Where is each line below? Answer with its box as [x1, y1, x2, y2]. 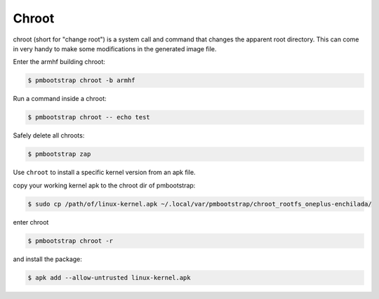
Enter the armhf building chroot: [13, 58, 105, 66]
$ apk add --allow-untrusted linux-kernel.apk [27, 274, 191, 281]
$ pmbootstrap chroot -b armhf [27, 77, 136, 84]
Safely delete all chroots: [13, 131, 85, 140]
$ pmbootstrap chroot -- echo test [27, 113, 150, 121]
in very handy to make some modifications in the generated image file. [13, 44, 217, 53]
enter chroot [13, 218, 49, 226]
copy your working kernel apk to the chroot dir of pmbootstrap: [13, 181, 196, 190]
